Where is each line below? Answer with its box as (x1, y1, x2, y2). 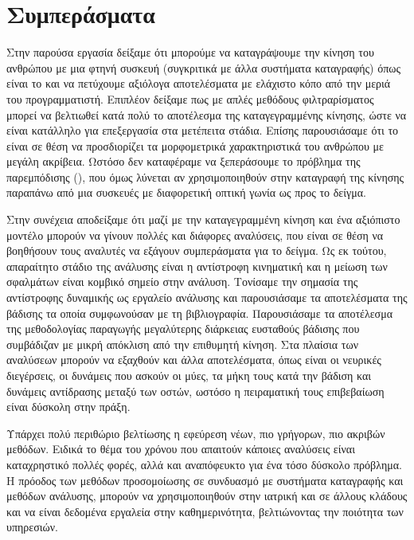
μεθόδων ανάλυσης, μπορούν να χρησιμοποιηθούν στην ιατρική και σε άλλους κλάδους (6, 487, 408, 504)
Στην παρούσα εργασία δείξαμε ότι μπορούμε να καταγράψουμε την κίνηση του (6, 44, 374, 61)
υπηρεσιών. (6, 518, 58, 535)
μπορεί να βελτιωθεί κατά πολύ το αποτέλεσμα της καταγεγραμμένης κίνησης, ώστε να (6, 106, 407, 123)
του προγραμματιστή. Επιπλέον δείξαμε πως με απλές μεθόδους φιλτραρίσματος (6, 90, 374, 107)
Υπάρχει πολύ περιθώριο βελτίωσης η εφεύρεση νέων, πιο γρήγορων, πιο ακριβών (6, 425, 385, 441)
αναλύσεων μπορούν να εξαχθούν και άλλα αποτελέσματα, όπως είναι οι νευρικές (6, 351, 381, 368)
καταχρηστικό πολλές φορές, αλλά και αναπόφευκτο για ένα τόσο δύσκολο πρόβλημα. (6, 456, 402, 472)
